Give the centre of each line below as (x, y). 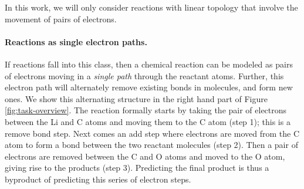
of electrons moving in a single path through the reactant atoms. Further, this (144, 75)
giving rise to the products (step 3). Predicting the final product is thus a (137, 168)
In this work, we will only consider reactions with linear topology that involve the (151, 7)
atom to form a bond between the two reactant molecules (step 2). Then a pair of (151, 145)
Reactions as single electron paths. (76, 41)
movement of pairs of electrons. (61, 18)
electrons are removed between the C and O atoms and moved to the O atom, (145, 156)
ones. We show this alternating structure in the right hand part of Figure (136, 98)
